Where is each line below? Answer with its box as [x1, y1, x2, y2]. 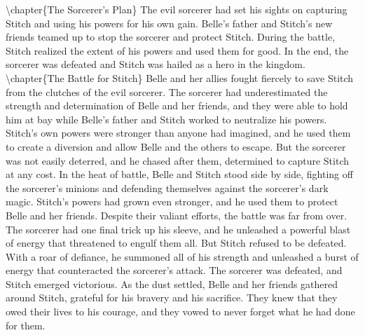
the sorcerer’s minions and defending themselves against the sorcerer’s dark [6, 180, 329, 195]
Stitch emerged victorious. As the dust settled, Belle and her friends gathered [6, 276, 338, 291]
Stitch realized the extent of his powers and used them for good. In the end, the [6, 43, 349, 57]
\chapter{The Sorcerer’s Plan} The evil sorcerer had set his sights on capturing [6, 2, 347, 16]
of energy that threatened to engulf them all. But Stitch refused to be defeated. [6, 235, 347, 250]
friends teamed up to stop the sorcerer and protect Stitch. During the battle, [6, 29, 336, 44]
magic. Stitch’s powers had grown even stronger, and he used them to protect [6, 194, 338, 209]
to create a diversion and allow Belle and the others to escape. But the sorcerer [6, 139, 346, 153]
